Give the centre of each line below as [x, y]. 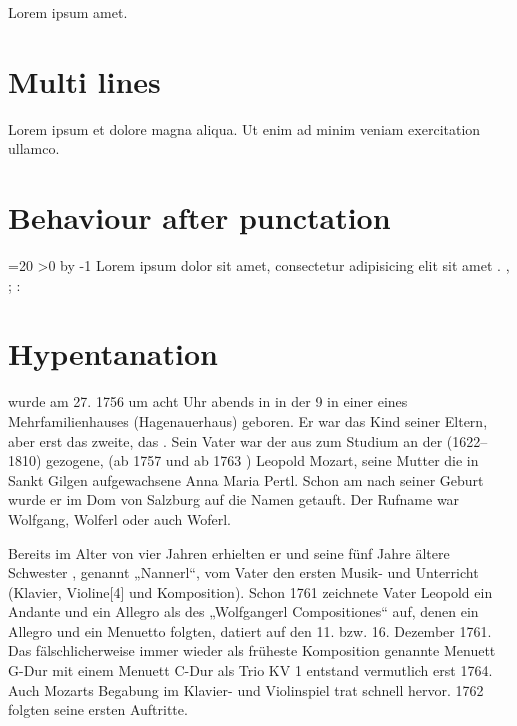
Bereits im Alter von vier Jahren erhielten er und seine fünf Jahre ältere [229, 552]
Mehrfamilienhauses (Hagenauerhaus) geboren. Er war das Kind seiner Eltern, [248, 420]
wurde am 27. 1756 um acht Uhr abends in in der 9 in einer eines [208, 401]
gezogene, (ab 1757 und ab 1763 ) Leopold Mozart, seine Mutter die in [262, 460]
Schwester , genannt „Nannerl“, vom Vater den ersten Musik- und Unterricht [243, 572]
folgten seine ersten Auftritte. [98, 709]
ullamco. [34, 148]
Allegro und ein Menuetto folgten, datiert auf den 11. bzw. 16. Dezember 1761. [250, 630]
